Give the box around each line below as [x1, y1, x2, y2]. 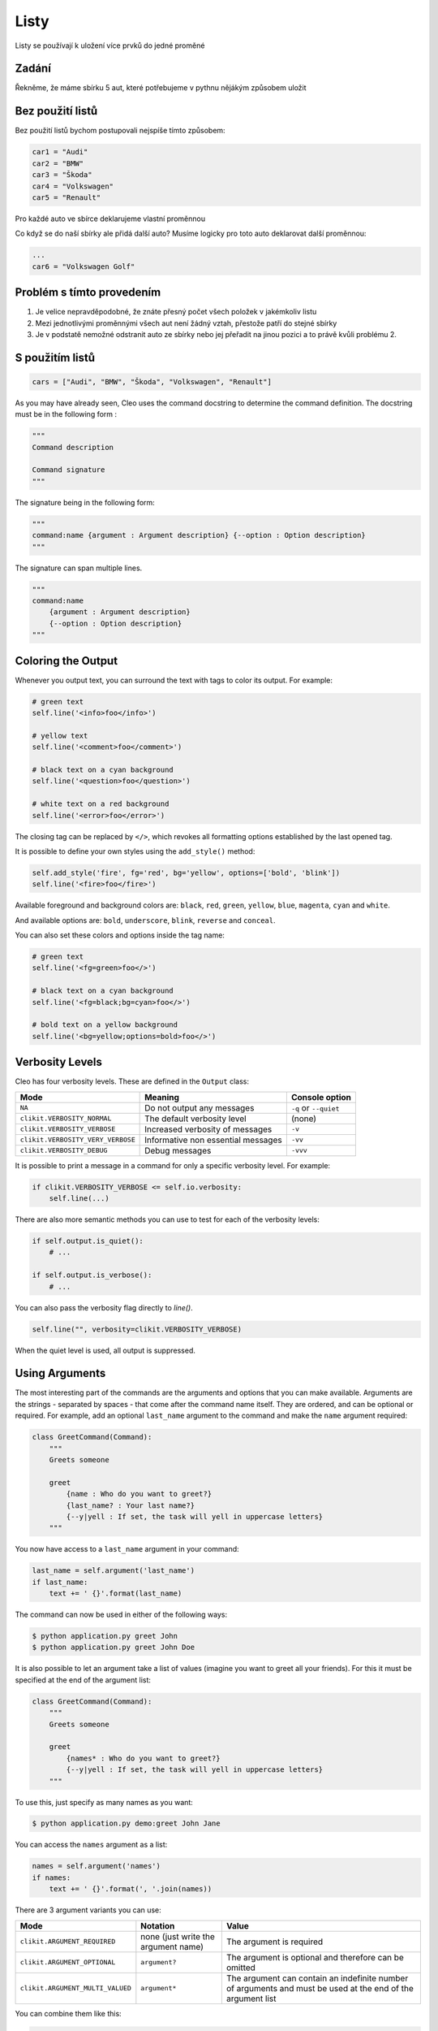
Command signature [32, 466, 105, 474]
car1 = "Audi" [32, 147, 88, 157]
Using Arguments [15, 1366, 106, 1380]
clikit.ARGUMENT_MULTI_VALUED [19, 1984, 131, 1993]
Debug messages [144, 1145, 212, 1156]
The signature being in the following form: [15, 497, 156, 507]
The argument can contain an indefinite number [225, 1973, 409, 1984]
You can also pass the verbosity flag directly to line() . [15, 1302, 194, 1312]
